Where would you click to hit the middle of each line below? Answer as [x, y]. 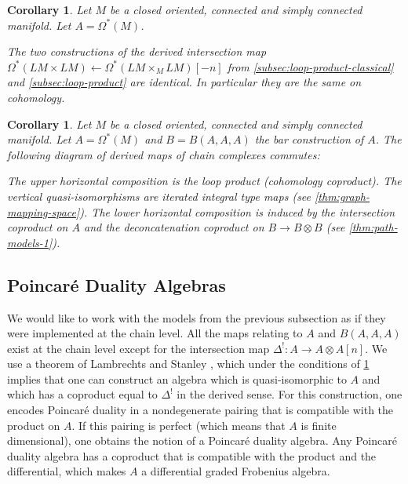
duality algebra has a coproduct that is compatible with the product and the [192, 455]
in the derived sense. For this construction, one [290, 394]
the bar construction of [309, 139]
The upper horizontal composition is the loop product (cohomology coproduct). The [204, 181]
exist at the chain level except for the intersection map [138, 348]
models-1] [30, 242]
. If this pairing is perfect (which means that [178, 425]
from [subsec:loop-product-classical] [310, 66]
